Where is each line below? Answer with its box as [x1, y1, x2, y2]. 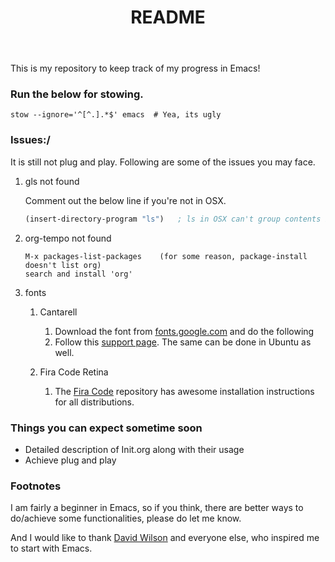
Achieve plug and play [24, 454, 117, 466]
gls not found [24, 175, 80, 187]
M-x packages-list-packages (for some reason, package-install [24, 251, 308, 261]
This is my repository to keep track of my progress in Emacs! [10, 62, 261, 75]
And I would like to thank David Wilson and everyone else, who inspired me [10, 532, 320, 544]
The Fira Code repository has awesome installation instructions [54, 385, 315, 397]
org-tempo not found [24, 232, 112, 244]
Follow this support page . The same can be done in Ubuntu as [54, 336, 312, 348]
